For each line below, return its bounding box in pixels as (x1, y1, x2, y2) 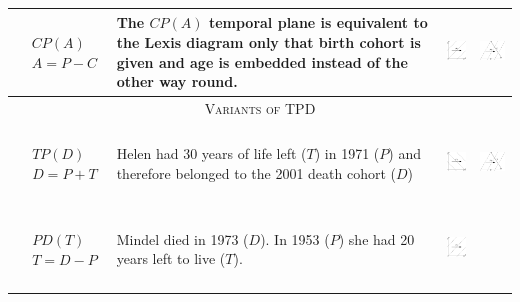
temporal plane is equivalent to (208, 12, 428, 33)
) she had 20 (338, 228, 415, 249)
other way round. (116, 71, 238, 92)
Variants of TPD (204, 97, 316, 118)
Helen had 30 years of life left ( (116, 143, 307, 164)
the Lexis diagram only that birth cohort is (116, 31, 421, 52)
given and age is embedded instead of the (116, 51, 408, 72)
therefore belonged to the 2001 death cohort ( (116, 162, 397, 183)
